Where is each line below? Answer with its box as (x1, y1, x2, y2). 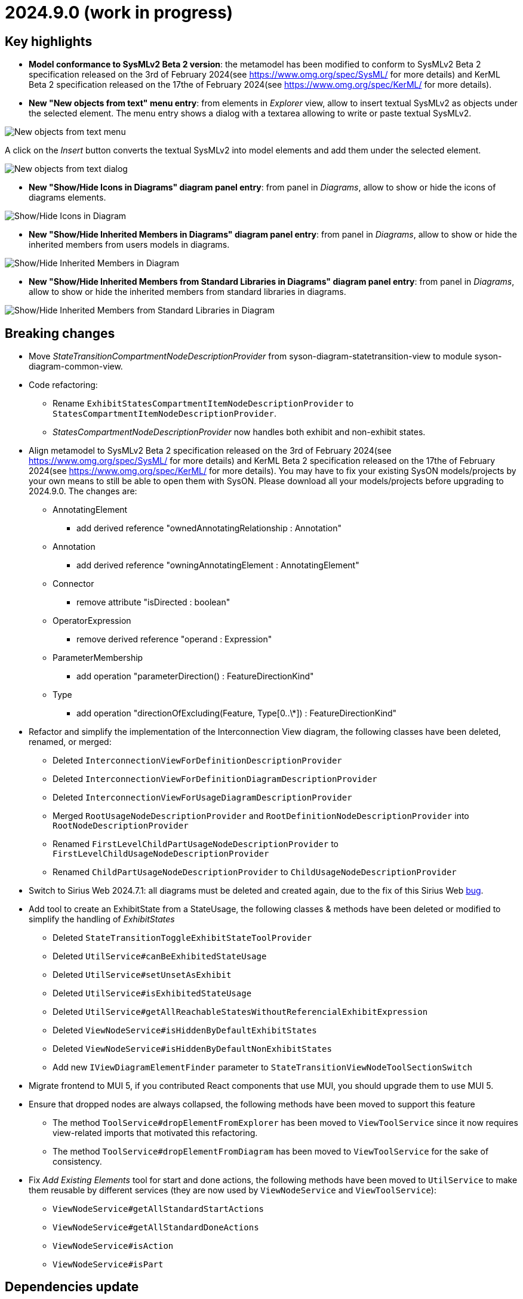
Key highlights (5, 33, 93, 49)
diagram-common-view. (29, 361, 123, 372)
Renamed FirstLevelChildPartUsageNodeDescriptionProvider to (53, 839, 339, 849)
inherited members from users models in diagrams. (29, 239, 230, 250)
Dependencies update (5, 1279, 139, 1295)
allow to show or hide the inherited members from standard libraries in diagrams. (29, 287, 346, 297)
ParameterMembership (53, 652, 143, 663)
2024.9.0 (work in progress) (5, 2, 233, 23)
